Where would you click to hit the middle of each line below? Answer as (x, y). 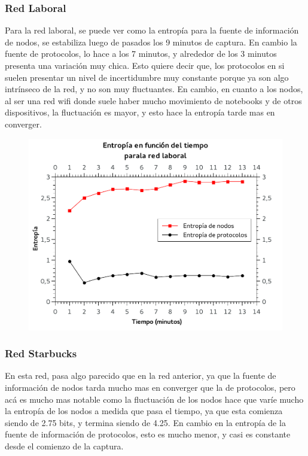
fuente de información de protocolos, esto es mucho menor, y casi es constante (148, 434)
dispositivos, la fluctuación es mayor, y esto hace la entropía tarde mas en (140, 112)
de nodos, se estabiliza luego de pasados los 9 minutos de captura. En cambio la (151, 42)
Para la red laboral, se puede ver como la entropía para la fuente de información (152, 30)
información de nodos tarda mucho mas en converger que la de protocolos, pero (150, 387)
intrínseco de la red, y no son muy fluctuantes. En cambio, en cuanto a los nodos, (154, 89)
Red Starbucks (41, 353)
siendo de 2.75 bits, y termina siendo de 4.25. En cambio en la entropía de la (145, 422)
